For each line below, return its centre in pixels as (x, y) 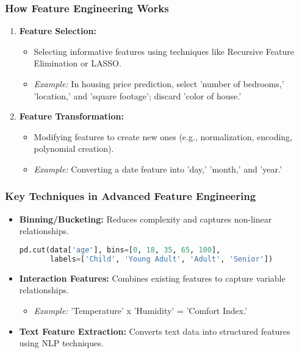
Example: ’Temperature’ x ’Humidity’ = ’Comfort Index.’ (141, 310)
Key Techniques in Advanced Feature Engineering (131, 196)
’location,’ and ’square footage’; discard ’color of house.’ (138, 95)
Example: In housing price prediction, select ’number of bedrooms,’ (159, 84)
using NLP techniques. (61, 343)
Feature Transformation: (72, 116)
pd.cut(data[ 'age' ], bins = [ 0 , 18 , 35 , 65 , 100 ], (120, 250)
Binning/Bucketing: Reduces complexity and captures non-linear (146, 219)
